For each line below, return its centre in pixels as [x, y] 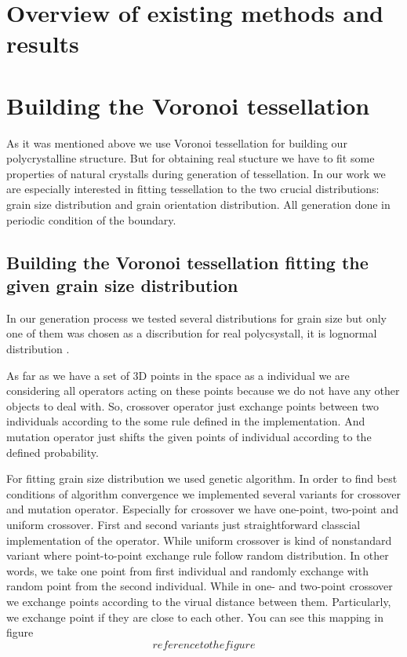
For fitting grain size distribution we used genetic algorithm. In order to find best [202, 478]
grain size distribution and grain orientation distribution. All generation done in [198, 204]
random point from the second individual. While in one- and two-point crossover [200, 586]
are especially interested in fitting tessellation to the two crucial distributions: [193, 189]
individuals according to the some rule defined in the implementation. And [186, 421]
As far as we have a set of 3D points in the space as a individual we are [178, 375]
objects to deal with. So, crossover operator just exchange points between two [193, 405]
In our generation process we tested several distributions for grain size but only [196, 318]
